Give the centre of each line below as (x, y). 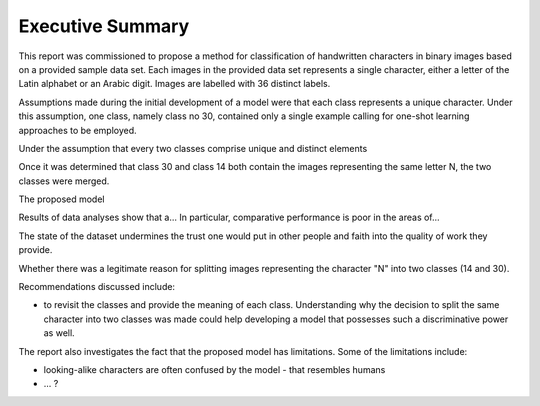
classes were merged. (64, 181)
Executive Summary (104, 26)
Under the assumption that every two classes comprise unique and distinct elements (193, 148)
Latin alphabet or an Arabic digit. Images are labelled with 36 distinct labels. (174, 84)
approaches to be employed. (77, 130)
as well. (59, 333)
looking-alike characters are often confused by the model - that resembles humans (214, 369)
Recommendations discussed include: (96, 287)
